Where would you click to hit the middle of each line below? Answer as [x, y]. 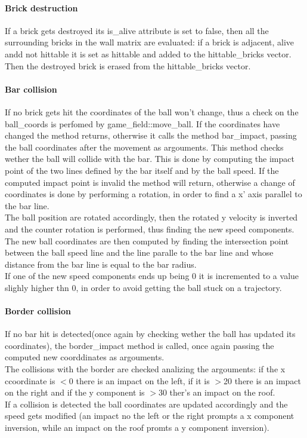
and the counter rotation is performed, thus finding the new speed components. [150, 229]
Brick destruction [41, 7]
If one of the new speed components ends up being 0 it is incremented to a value [152, 276]
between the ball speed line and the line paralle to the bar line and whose [139, 252]
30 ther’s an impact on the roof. [217, 392]
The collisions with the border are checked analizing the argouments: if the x [145, 369]
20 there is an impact [262, 380]
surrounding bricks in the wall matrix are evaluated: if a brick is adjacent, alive [150, 42]
